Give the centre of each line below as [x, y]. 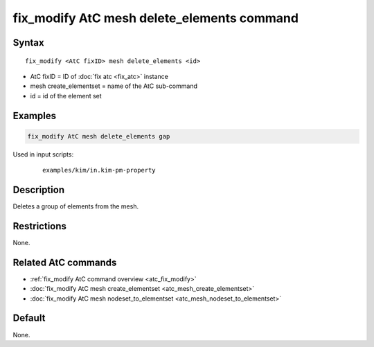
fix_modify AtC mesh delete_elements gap [99, 136]
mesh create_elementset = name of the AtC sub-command [114, 86]
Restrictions [40, 226]
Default [29, 318]
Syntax [28, 43]
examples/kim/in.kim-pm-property [99, 170]
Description [39, 189]
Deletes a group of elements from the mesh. [75, 206]
